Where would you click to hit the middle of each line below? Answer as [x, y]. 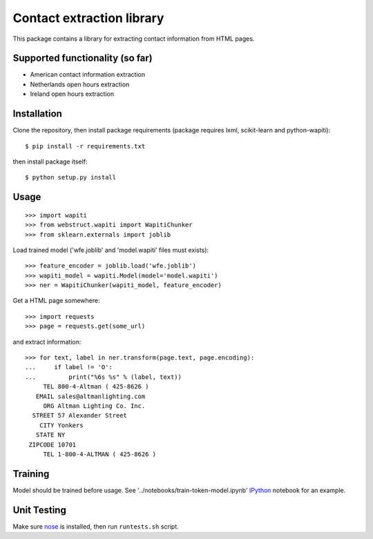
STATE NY [50, 435]
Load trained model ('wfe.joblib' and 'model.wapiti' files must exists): [111, 250]
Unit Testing [40, 510]
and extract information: [47, 342]
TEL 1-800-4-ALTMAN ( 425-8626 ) [100, 454]
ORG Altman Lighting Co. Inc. [94, 406]
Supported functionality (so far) [83, 58]
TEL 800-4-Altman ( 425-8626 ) [96, 387]
